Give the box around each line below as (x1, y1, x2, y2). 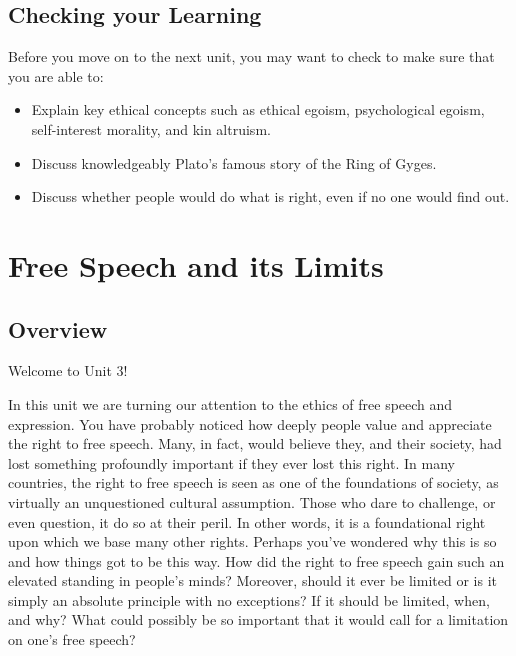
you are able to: (8, 65, 104, 86)
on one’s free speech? (8, 629, 136, 650)
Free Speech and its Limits (8, 244, 384, 285)
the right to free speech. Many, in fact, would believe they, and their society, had (8, 433, 502, 454)
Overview (8, 313, 108, 344)
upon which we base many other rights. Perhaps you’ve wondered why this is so (8, 531, 497, 552)
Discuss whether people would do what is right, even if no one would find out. (31, 186, 510, 207)
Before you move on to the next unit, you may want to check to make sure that (8, 46, 495, 67)
